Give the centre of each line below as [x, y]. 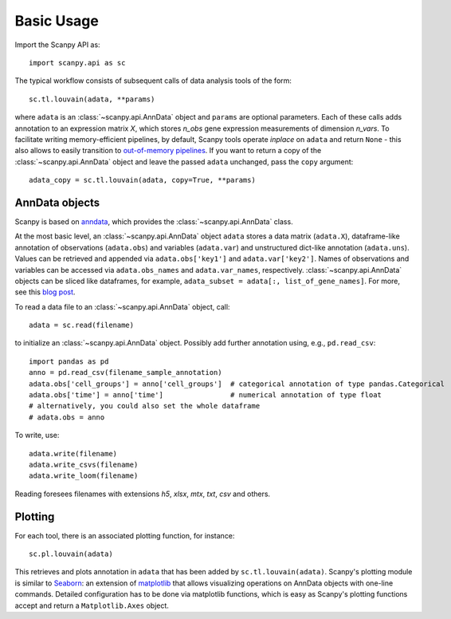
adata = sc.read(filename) [82, 325]
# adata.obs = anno [67, 417]
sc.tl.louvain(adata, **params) [92, 99]
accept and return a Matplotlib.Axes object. [92, 605]
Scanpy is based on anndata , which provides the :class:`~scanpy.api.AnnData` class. [154, 221]
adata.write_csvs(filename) [84, 465]
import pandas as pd [69, 361]
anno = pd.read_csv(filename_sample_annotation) [125, 373]
